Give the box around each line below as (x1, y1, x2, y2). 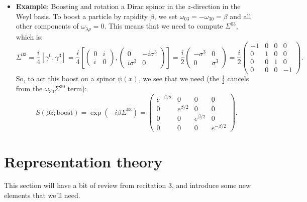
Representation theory (4, 151, 163, 171)
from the (16, 83, 43, 94)
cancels (227, 73, 249, 84)
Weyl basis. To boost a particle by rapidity (16, 11, 148, 21)
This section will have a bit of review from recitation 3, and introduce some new (4, 180, 251, 190)
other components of (16, 21, 79, 31)
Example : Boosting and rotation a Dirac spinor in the (16, 1, 185, 11)
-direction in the (190, 1, 241, 11)
